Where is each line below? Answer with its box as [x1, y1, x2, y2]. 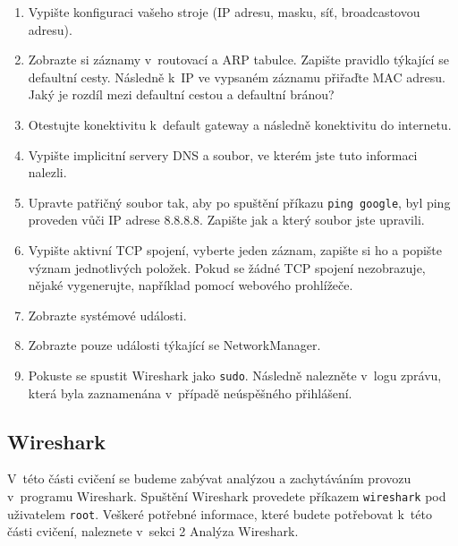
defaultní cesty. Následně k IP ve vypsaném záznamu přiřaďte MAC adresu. [28, 67, 445, 86]
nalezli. [28, 163, 67, 182]
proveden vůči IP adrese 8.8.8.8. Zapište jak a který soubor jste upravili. [28, 210, 425, 229]
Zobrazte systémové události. [28, 305, 187, 324]
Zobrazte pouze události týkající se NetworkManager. [28, 336, 321, 354]
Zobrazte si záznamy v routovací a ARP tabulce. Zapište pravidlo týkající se [28, 50, 449, 69]
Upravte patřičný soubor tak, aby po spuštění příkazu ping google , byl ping [28, 192, 451, 211]
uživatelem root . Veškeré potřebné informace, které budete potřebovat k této [7, 504, 432, 523]
